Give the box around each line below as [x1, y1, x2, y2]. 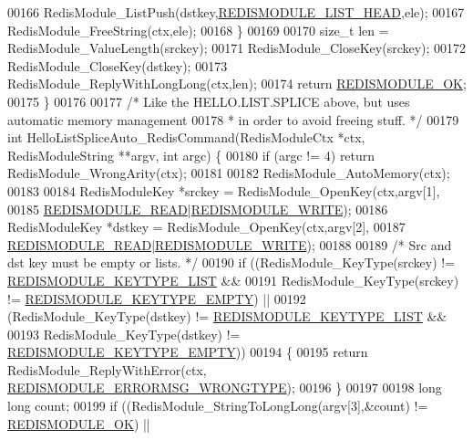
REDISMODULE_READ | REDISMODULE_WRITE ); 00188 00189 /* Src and [7, 235, 452, 254]
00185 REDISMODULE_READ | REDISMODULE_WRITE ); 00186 [7, 199, 388, 218]
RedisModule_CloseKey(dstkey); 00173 [7, 56, 228, 75]
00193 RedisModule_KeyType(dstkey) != [7, 324, 241, 343]
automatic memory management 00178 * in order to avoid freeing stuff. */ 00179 [7, 110, 459, 129]
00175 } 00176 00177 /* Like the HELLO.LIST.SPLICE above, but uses [7, 91, 410, 110]
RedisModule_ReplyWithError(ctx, [7, 360, 207, 379]
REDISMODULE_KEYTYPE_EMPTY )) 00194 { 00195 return [7, 342, 368, 361]
